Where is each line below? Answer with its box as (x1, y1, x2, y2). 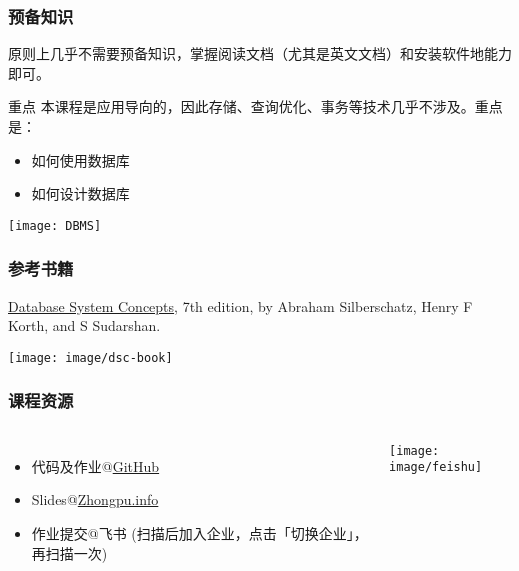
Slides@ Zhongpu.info (31, 489, 159, 510)
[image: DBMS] (8, 218, 102, 233)
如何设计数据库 (31, 183, 130, 204)
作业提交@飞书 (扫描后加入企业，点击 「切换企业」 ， (31, 522, 368, 543)
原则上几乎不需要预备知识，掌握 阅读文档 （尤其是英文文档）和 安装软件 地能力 (8, 43, 512, 64)
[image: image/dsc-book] (8, 350, 173, 365)
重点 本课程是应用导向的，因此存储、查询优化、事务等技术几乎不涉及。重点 (8, 96, 503, 117)
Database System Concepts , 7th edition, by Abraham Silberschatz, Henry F (8, 295, 473, 316)
